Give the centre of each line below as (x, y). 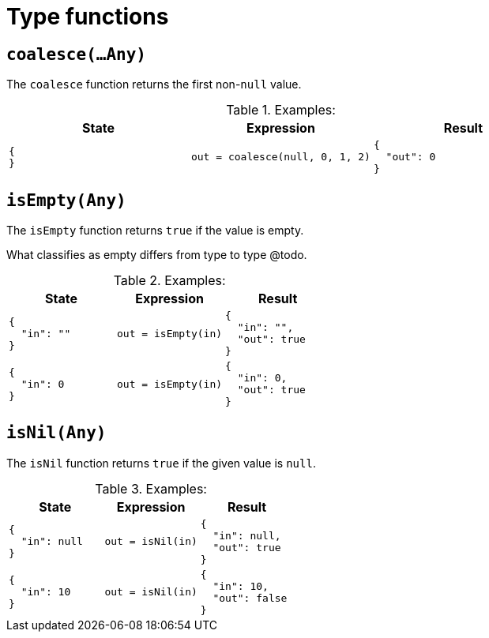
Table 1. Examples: (281, 110)
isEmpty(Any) (66, 200)
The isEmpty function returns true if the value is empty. (155, 231)
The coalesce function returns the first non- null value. (154, 84)
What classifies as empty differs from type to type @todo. (157, 255)
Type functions (88, 17)
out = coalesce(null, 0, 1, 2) (280, 157)
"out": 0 (411, 157)
